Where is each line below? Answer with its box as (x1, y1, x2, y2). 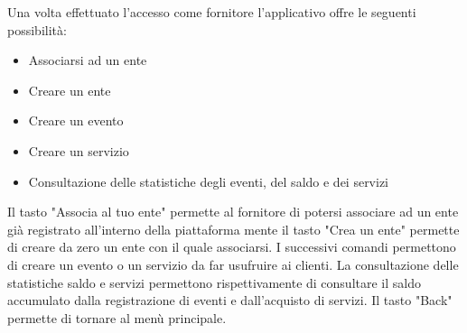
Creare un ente (28, 80, 111, 99)
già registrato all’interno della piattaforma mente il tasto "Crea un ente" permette (7, 219, 460, 238)
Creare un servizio (28, 141, 129, 160)
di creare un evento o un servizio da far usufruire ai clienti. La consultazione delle (7, 254, 459, 273)
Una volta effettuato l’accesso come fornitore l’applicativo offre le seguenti (7, 3, 416, 21)
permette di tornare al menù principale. (7, 308, 227, 327)
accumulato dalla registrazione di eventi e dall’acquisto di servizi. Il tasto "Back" (7, 291, 453, 310)
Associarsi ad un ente (28, 51, 147, 69)
